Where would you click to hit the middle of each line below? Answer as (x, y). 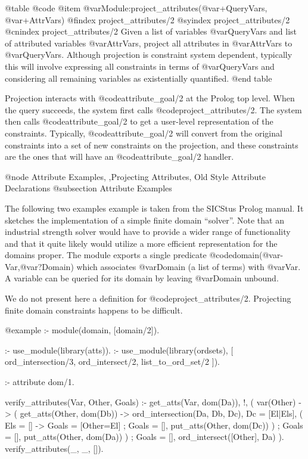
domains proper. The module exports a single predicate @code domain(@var (143, 255)
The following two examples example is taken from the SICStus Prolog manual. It (154, 208)
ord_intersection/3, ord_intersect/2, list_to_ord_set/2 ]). (113, 362)
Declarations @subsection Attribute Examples (88, 188)
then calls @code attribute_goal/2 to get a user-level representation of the (139, 121)
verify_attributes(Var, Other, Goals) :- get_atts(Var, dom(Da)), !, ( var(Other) (150, 401)
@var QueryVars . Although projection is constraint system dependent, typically (149, 55)
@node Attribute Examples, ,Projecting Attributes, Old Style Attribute (135, 176)
